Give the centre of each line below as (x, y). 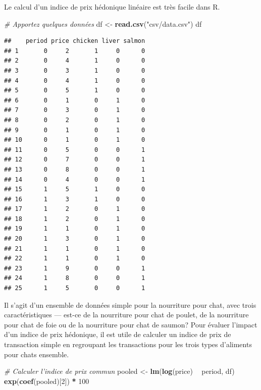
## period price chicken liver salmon (75, 41)
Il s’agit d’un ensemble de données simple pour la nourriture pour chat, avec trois (130, 304)
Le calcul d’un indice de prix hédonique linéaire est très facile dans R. (112, 7)
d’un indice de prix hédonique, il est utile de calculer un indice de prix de (118, 334)
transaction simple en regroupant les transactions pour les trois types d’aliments (128, 344)
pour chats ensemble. (37, 354)
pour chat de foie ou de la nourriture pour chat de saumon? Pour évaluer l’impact (131, 324)
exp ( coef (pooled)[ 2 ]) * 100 (47, 381)
